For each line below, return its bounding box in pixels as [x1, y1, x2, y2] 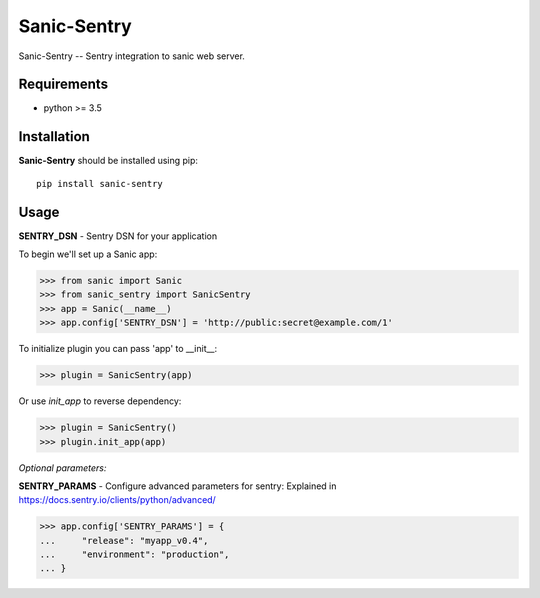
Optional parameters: [18, 461, 107, 474]
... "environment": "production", [39, 549, 230, 560]
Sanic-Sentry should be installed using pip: [18, 155, 199, 167]
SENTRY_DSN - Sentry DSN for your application [18, 230, 218, 242]
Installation [18, 128, 90, 145]
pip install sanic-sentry [36, 178, 164, 189]
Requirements [18, 76, 109, 93]
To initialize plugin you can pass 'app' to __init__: [18, 343, 218, 355]
